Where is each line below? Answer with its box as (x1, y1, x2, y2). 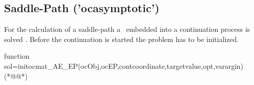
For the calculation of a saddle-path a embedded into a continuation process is (4, 24, 250, 34)
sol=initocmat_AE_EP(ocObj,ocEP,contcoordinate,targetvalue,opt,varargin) (4, 60, 243, 71)
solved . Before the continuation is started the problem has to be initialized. (4, 33, 239, 44)
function (4, 51, 30, 61)
